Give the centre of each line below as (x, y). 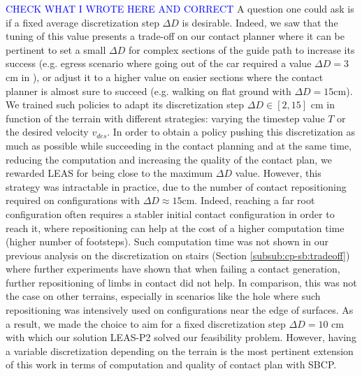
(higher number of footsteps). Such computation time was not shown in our (167, 241)
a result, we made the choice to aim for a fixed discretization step (146, 323)
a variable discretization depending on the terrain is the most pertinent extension (180, 350)
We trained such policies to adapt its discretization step (125, 104)
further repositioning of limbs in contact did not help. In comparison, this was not (181, 282)
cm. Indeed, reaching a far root (248, 200)
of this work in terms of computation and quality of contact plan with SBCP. (171, 364)
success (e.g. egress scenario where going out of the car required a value (159, 63)
